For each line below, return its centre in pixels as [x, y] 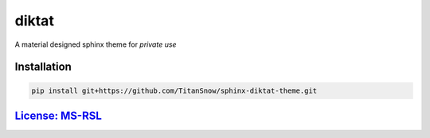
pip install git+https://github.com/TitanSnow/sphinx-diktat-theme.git [174, 90]
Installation [43, 67]
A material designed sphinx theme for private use [96, 44]
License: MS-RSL [59, 115]
